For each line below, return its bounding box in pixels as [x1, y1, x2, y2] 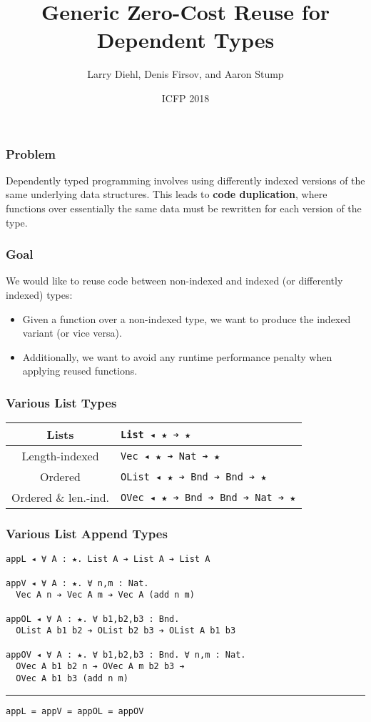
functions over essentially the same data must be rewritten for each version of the [6, 200, 362, 215]
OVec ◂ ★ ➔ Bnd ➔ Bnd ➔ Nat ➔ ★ [121, 491, 296, 503]
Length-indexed [21, 447, 99, 465]
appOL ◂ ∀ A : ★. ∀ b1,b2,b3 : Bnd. [6, 613, 180, 624]
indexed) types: [6, 287, 73, 302]
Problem [6, 144, 56, 162]
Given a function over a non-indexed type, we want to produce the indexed [22, 311, 351, 326]
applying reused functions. [22, 363, 138, 378]
